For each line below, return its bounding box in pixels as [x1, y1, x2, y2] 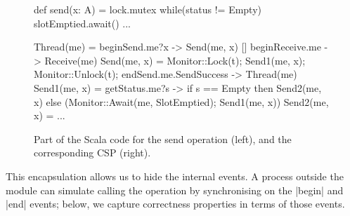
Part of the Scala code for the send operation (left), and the [34, 131, 292, 146]
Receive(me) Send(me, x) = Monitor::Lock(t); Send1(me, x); [44, 53, 306, 67]
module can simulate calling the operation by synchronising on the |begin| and [6, 182, 344, 197]
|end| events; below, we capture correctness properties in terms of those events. [6, 196, 345, 211]
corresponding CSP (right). [34, 145, 151, 160]
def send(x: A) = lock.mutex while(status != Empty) [34, 2, 261, 16]
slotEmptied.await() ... [34, 15, 131, 30]
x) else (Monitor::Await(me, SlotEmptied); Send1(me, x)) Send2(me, [34, 94, 329, 109]
